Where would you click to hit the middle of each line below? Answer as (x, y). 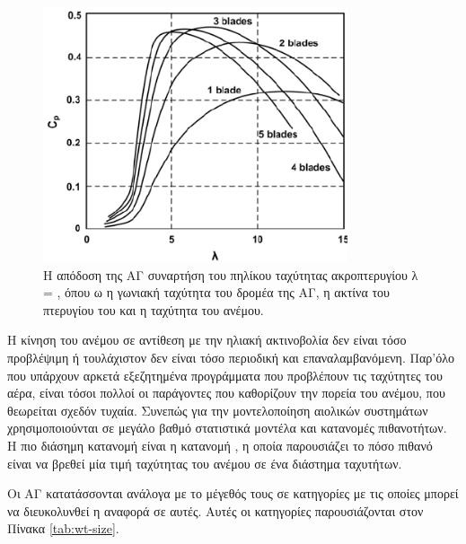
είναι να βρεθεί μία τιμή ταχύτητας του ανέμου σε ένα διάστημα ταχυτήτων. (205, 463)
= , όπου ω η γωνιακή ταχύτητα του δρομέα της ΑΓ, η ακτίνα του (216, 292)
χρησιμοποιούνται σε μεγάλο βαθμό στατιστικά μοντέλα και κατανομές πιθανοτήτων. (227, 428)
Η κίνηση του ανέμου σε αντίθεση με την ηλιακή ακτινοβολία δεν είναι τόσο (207, 340)
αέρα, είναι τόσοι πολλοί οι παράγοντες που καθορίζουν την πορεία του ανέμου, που (226, 393)
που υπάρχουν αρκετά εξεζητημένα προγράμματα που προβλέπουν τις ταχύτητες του (225, 375)
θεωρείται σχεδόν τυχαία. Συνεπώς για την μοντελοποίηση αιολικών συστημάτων (218, 410)
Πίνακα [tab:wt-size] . (63, 528)
